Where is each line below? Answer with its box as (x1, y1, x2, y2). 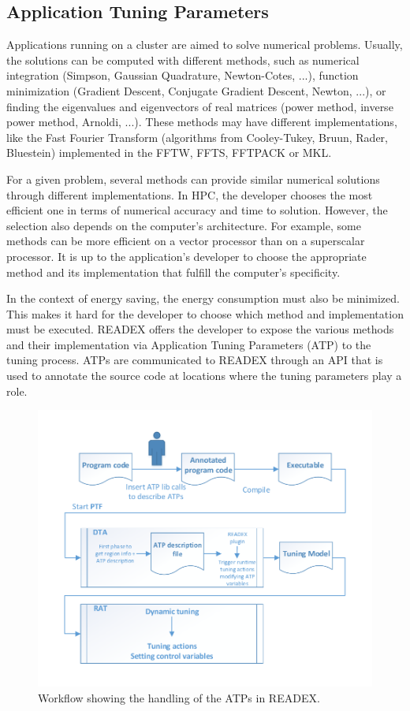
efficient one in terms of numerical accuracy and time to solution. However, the (6, 202, 388, 218)
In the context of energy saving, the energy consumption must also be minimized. (6, 290, 400, 307)
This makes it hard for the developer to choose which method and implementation (6, 305, 404, 322)
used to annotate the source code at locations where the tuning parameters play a (6, 367, 402, 384)
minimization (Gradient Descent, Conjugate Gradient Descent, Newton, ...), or (6, 82, 386, 99)
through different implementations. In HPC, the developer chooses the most (6, 186, 373, 203)
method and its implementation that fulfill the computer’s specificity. (6, 263, 341, 280)
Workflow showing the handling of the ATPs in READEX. (38, 689, 320, 705)
